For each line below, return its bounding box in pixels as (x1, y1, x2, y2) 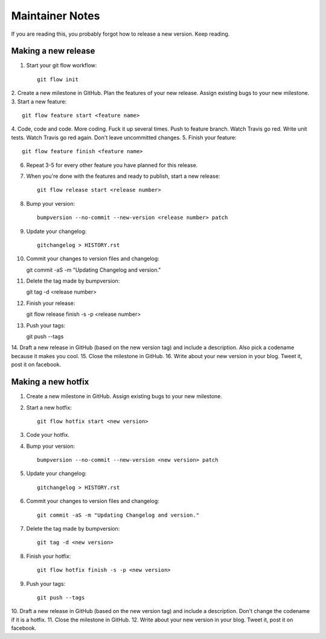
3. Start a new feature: (11, 97, 67, 105)
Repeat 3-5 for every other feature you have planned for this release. (26, 161, 198, 169)
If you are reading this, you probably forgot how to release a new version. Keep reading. (11, 30, 230, 38)
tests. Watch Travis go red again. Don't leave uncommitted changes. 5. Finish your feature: (11, 134, 237, 141)
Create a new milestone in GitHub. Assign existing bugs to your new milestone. (26, 393, 223, 400)
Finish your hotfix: (26, 552, 71, 560)
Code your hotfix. (26, 431, 69, 439)
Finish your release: (26, 300, 75, 307)
